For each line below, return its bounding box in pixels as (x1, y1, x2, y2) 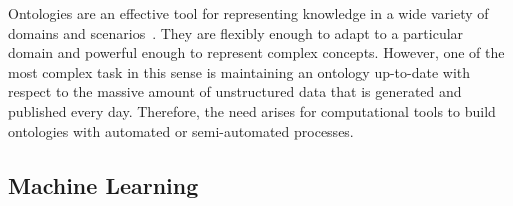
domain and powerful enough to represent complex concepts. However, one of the (8, 42, 505, 63)
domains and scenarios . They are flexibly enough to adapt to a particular (8, 22, 464, 43)
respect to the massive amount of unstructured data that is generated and (8, 81, 462, 102)
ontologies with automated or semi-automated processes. (8, 120, 354, 141)
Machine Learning (8, 169, 199, 200)
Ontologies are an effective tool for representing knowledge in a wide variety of (8, 3, 489, 23)
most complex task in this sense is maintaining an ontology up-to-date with (8, 61, 471, 82)
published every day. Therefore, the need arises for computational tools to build (8, 100, 496, 121)
